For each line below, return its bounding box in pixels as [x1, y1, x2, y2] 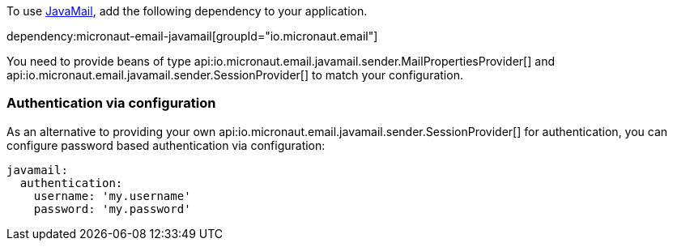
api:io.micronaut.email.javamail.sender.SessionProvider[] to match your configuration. [6, 68, 463, 82]
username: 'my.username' [33, 189, 191, 202]
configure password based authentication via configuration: [6, 138, 326, 152]
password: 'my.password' [33, 202, 191, 215]
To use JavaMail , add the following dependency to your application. [6, 4, 368, 18]
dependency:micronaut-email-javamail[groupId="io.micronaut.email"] [6, 29, 378, 43]
